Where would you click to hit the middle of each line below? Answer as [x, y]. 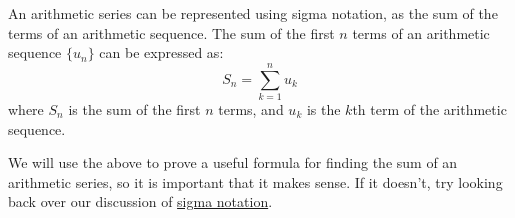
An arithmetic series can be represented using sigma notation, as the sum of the [253, 13]
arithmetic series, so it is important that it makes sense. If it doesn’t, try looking [255, 181]
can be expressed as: [161, 52]
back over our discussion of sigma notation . [140, 201]
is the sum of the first [134, 108]
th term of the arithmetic [429, 108]
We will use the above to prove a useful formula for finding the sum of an [233, 162]
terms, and [251, 108]
